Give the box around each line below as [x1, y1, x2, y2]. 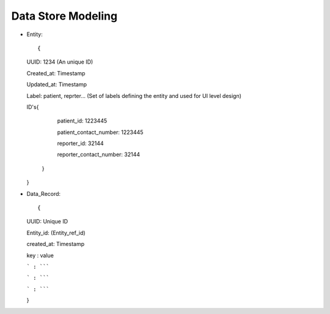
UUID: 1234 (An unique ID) [26, 58, 94, 65]
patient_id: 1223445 [57, 117, 108, 125]
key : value [26, 252, 54, 259]
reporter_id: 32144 [57, 140, 104, 147]
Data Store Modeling [11, 9, 118, 23]
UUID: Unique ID [26, 218, 68, 225]
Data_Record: [26, 190, 61, 197]
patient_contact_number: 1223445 [57, 129, 144, 136]
